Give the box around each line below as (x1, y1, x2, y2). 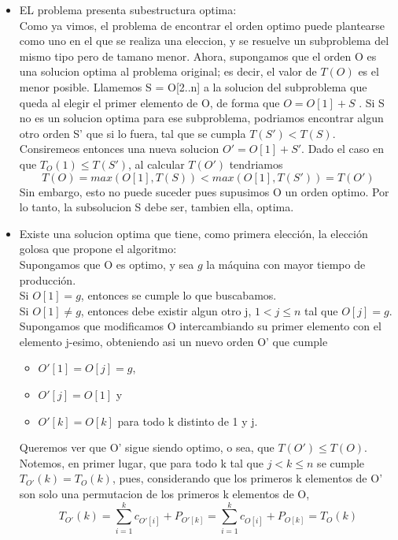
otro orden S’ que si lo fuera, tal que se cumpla (19, 125, 246, 141)
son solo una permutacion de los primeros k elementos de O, (19, 486, 310, 502)
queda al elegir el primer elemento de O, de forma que (19, 94, 280, 110)
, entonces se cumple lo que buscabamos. (80, 287, 277, 304)
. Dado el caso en (301, 140, 384, 157)
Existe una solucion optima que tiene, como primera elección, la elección (19, 225, 368, 241)
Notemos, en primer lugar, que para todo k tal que (19, 454, 263, 471)
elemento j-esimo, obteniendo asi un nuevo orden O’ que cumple (19, 333, 328, 349)
